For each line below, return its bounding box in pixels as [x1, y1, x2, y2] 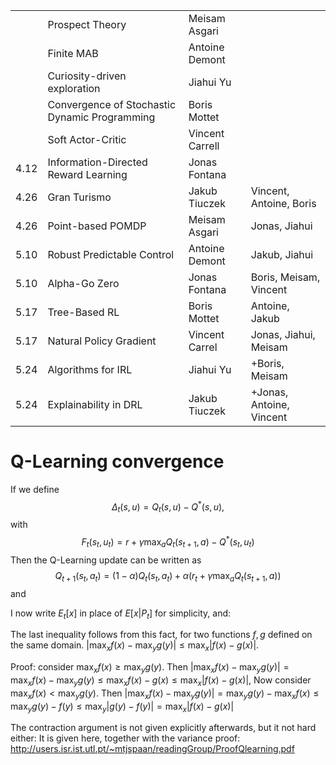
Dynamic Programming [47, 110, 156, 124]
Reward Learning [47, 168, 128, 181]
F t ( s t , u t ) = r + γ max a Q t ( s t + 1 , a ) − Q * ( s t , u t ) [81, 534, 255, 550]
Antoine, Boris [250, 197, 317, 210]
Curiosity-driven [47, 69, 127, 83]
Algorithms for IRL [47, 363, 133, 376]
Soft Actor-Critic [47, 133, 127, 146]
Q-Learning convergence [10, 450, 225, 473]
